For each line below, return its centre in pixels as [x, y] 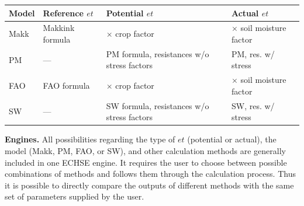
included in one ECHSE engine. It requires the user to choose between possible [146, 162]
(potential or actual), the [232, 139]
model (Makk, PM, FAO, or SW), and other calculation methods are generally [145, 150]
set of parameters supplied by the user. [75, 196]
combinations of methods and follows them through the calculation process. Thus [150, 174]
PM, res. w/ [253, 53]
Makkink [59, 28]
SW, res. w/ [253, 105]
